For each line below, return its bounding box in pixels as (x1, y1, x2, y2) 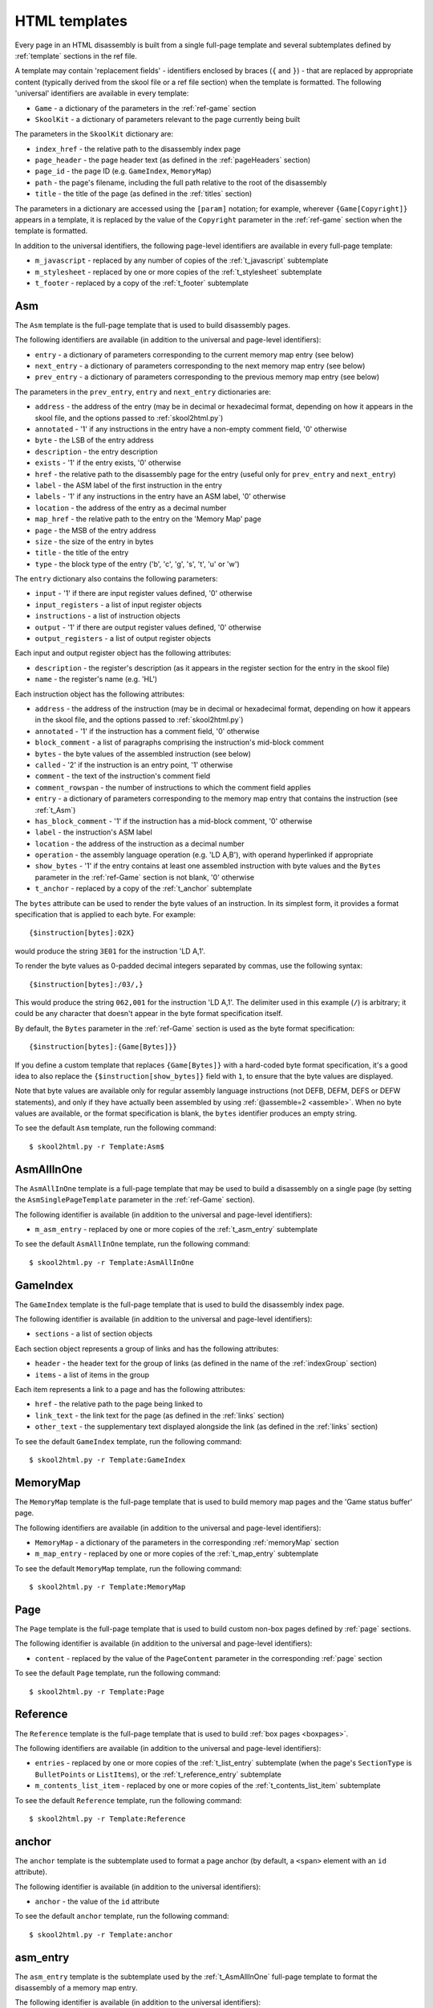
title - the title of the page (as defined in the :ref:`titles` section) (34, 189, 253, 198)
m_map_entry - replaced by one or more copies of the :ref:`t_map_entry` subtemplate (34, 1549, 319, 1558)
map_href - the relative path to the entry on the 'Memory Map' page (34, 514, 262, 524)
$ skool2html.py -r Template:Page (29, 1687, 164, 1696)
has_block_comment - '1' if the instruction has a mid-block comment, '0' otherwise (34, 816, 313, 826)
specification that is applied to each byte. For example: (14, 910, 196, 920)
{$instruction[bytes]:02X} (29, 928, 136, 937)
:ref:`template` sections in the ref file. (14, 51, 138, 60)
